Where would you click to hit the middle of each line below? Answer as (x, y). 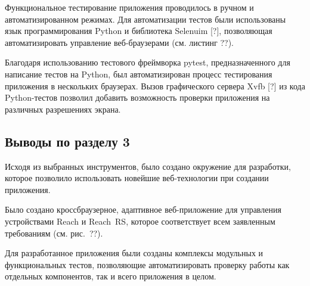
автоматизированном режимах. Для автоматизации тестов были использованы (145, 19)
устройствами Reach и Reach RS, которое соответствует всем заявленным (140, 221)
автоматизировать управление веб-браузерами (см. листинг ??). (119, 42)
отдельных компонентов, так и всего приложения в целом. (111, 276)
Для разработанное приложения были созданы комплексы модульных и (134, 253)
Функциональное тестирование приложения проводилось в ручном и (129, 7)
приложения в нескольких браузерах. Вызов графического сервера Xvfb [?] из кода (155, 86)
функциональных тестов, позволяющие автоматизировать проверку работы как (147, 264)
